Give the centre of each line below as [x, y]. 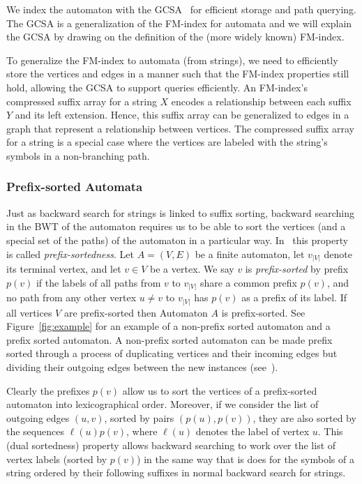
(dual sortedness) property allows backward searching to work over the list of [171, 445]
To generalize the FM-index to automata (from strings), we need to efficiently [172, 60]
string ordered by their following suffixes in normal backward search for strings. [176, 472]
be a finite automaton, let [250, 254]
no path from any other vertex [71, 297]
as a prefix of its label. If [294, 297]
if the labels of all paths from [98, 282]
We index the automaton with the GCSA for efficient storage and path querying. [181, 9]
